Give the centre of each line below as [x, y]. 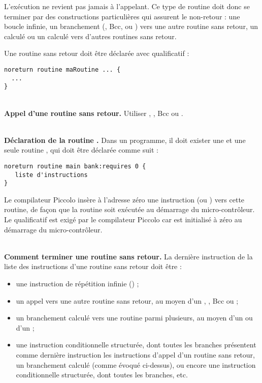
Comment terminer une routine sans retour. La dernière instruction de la [128, 256]
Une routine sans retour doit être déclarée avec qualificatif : [97, 53]
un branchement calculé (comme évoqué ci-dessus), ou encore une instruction [136, 364]
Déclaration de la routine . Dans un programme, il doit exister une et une [125, 140]
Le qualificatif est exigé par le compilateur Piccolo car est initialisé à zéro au [123, 219]
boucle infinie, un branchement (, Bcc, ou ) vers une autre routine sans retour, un [131, 26]
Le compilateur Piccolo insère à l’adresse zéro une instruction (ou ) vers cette [124, 199]
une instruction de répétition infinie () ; [77, 284]
